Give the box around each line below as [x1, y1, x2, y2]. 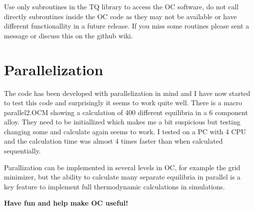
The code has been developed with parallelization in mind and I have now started [4, 88, 251, 98]
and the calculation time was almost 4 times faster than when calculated [4, 136, 223, 146]
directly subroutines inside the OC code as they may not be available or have [4, 11, 237, 21]
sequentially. [4, 146, 41, 156]
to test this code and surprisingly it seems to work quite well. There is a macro [4, 97, 242, 108]
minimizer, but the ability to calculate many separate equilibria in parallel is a [4, 172, 241, 182]
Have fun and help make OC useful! [4, 198, 128, 208]
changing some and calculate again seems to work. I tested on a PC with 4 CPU [4, 126, 246, 136]
